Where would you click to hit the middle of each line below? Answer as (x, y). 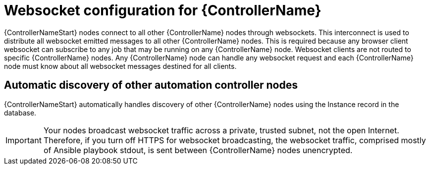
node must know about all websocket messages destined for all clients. (120, 66)
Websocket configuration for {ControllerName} (163, 10)
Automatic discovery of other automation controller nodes (151, 85)
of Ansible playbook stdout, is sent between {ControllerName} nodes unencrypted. (198, 150)
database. (20, 113)
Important (24, 140)
